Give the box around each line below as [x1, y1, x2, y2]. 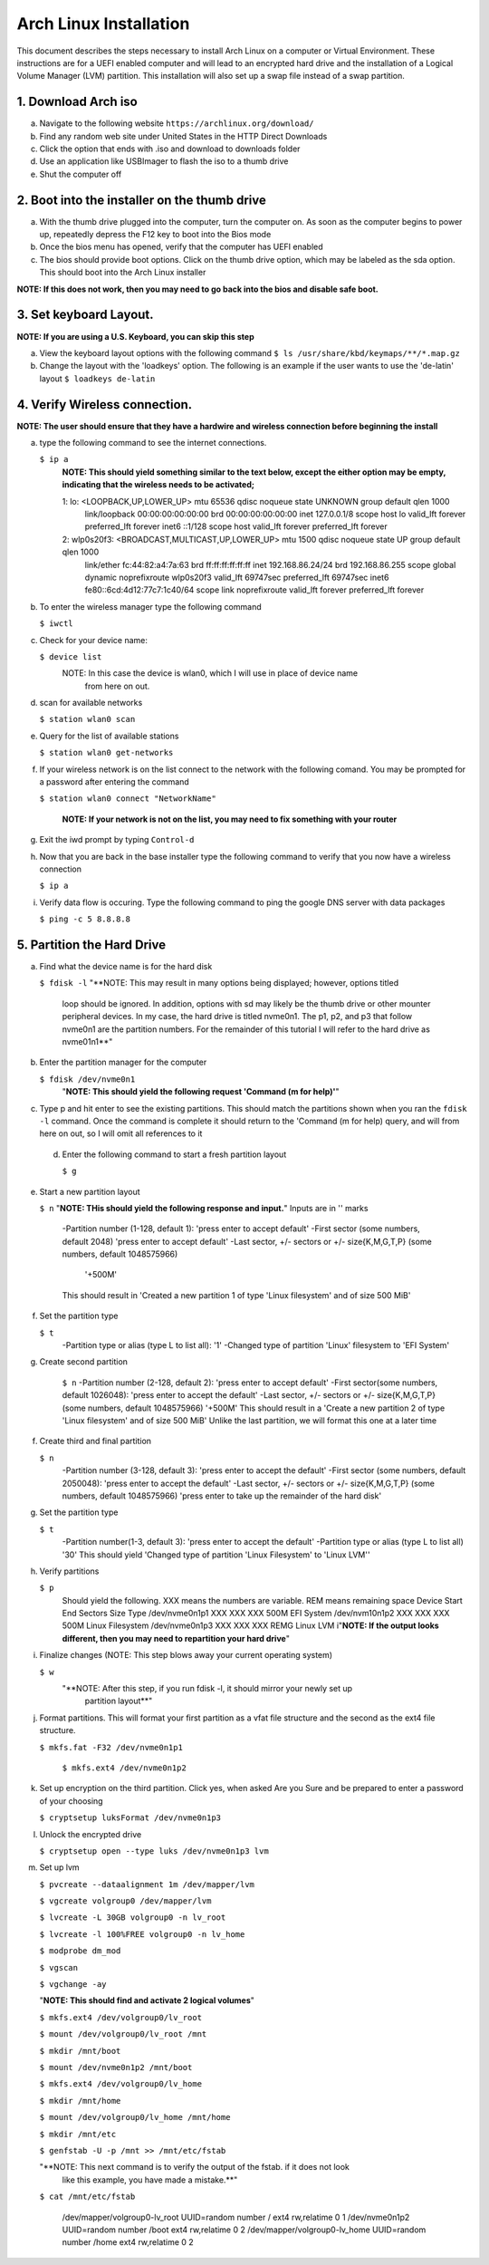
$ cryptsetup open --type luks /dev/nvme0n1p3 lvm [39, 1846, 269, 1856]
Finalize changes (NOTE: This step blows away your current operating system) [39, 1650, 333, 1661]
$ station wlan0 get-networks [39, 747, 174, 758]
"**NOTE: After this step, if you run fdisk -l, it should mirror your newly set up [62, 1683, 353, 1694]
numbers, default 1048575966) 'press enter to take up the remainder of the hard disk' [62, 1490, 382, 1501]
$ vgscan [39, 1962, 79, 1972]
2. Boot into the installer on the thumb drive [16, 192, 266, 207]
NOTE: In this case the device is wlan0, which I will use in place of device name [62, 668, 358, 679]
